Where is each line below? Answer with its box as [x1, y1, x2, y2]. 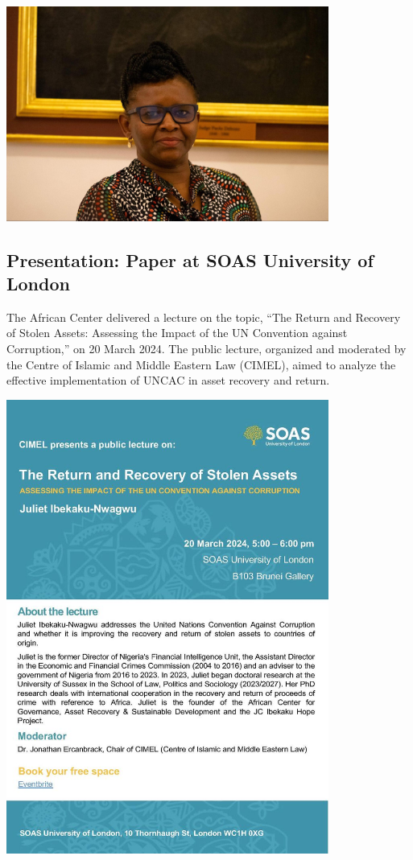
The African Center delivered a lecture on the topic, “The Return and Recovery [6, 308, 401, 325]
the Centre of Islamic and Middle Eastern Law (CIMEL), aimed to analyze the [6, 356, 396, 372]
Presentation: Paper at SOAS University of [6, 247, 374, 272]
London [6, 271, 70, 296]
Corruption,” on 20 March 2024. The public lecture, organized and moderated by [6, 340, 407, 357]
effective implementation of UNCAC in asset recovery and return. [6, 372, 330, 389]
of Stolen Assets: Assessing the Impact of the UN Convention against [6, 324, 348, 341]
